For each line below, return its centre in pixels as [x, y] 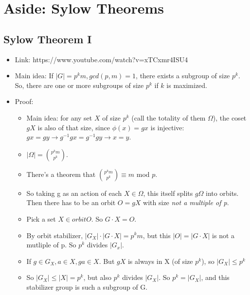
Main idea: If [34, 76]
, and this [215, 277]
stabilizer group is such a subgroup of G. [87, 286]
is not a [223, 235]
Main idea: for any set [59, 117]
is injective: [167, 127]
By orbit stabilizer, [55, 235]
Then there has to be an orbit [71, 202]
